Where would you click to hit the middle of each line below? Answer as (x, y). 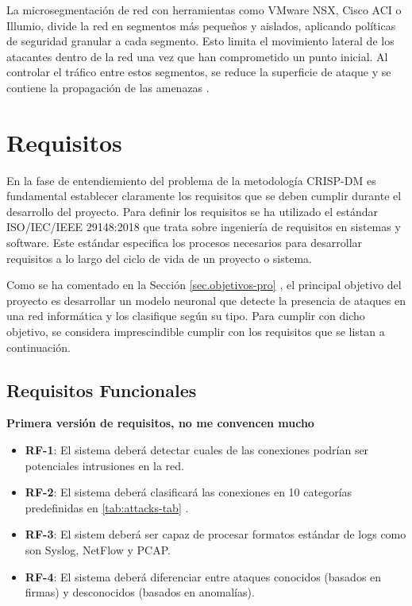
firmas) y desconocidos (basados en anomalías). (140, 592)
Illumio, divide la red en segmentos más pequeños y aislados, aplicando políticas (201, 25)
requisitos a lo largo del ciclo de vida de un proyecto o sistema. (159, 258)
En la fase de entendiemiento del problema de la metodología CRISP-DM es (191, 180)
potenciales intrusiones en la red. (104, 465)
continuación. (39, 347)
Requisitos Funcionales (102, 390)
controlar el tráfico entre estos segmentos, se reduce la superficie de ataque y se (199, 72)
